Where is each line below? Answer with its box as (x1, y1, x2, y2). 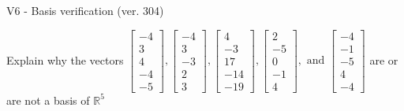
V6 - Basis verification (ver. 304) (6, 2, 164, 18)
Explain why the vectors (6, 51, 124, 68)
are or (369, 51, 398, 68)
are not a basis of (6, 91, 90, 108)
